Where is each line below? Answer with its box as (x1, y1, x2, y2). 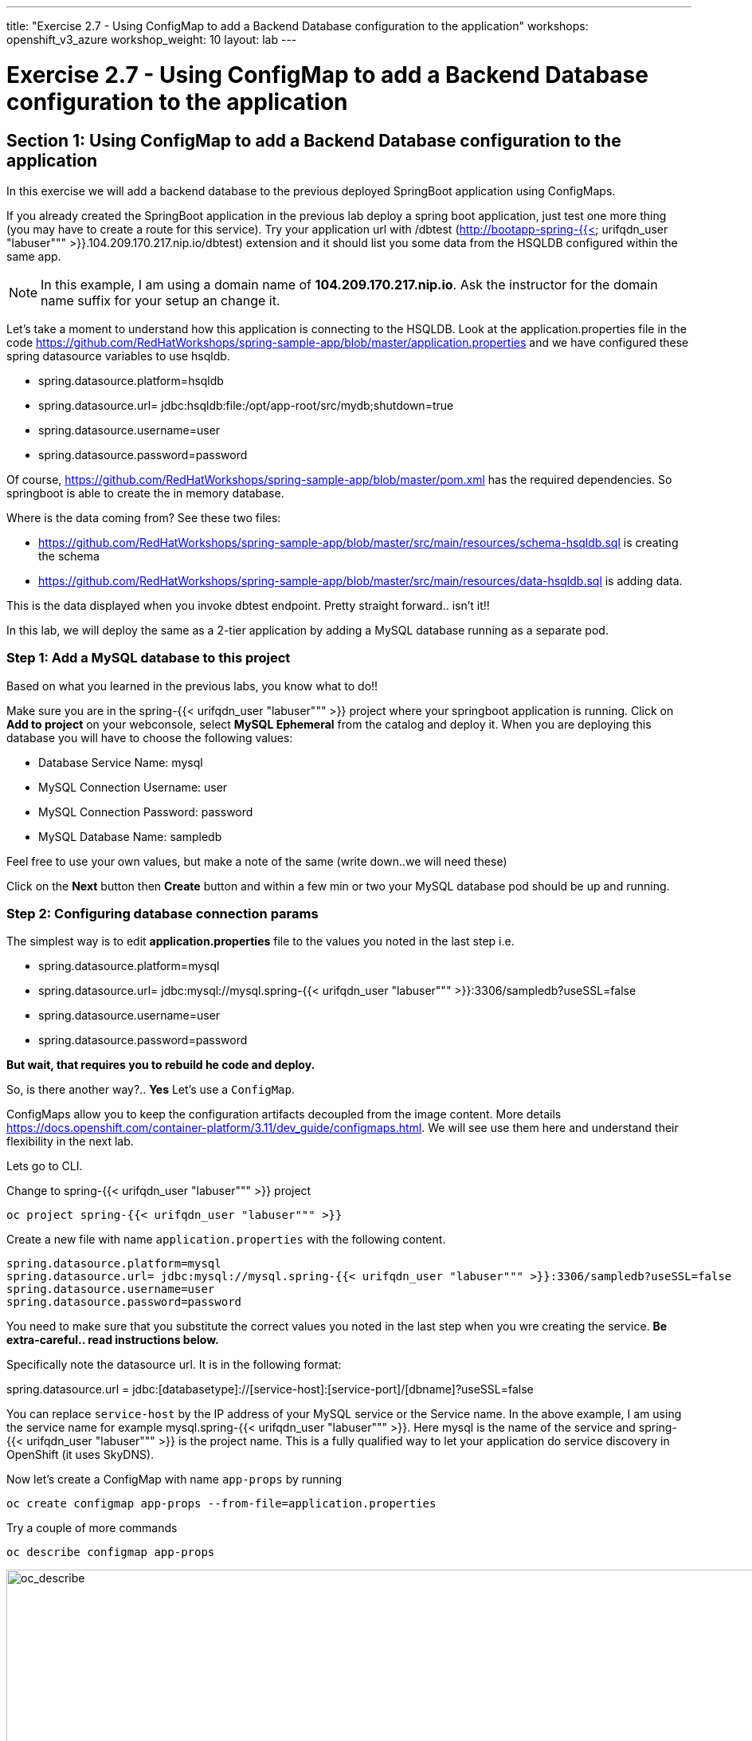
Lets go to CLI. (6, 1159, 83, 1173)
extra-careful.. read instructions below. (6, 1333, 219, 1347)
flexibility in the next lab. (6, 1134, 134, 1149)
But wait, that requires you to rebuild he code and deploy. (6, 1058, 315, 1072)
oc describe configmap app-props (6, 1546, 215, 1559)
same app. (6, 249, 61, 263)
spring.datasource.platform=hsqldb (38, 373, 224, 387)
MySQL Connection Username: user (38, 780, 228, 794)
